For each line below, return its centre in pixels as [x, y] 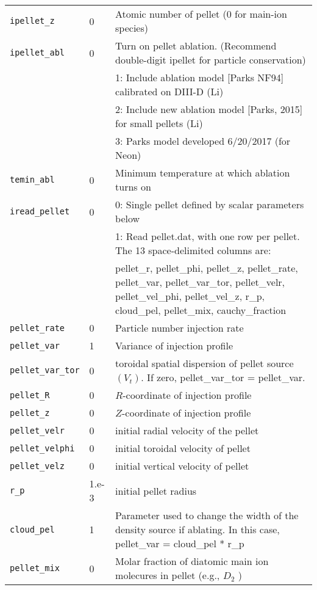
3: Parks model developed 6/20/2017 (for [203, 141]
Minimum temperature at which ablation [203, 173]
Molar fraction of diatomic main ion [192, 561]
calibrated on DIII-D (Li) [169, 91]
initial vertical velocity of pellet [182, 466]
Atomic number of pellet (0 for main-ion [201, 14]
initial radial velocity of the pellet [187, 430]
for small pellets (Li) [159, 123]
